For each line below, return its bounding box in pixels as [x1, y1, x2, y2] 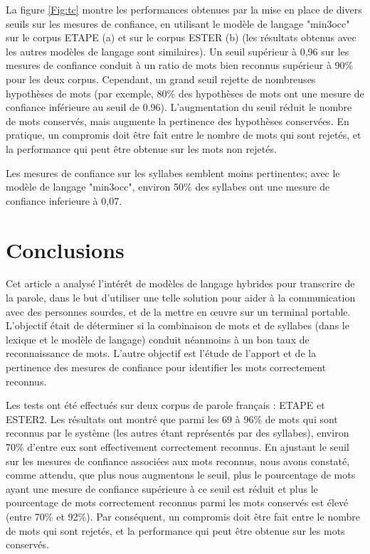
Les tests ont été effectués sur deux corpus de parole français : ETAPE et [6, 398, 325, 412]
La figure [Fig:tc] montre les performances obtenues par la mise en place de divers [6, 2, 362, 16]
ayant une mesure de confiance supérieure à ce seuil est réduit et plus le [6, 481, 318, 496]
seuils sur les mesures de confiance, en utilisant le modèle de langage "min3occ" [6, 16, 350, 31]
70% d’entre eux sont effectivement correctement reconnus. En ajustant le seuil [6, 439, 349, 454]
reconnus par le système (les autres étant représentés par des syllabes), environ [6, 425, 349, 440]
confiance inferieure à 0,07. [6, 193, 122, 208]
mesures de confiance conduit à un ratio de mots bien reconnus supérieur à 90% [6, 58, 354, 73]
